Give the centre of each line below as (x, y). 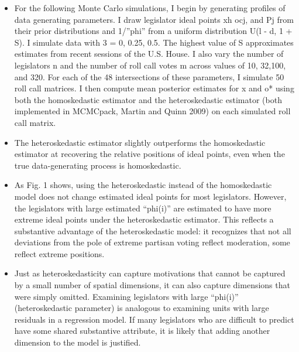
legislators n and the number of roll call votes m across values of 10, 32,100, (150, 65)
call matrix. (35, 122)
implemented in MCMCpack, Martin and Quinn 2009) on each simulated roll (152, 111)
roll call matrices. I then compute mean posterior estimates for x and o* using (154, 88)
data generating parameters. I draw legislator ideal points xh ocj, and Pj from (154, 19)
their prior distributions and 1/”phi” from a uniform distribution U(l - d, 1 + (153, 31)
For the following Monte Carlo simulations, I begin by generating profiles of (150, 8)
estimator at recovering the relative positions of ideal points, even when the (149, 154)
